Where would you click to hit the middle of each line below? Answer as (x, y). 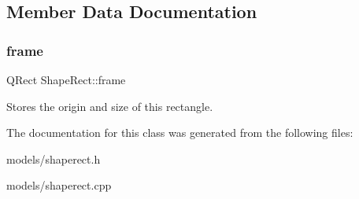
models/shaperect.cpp (59, 185)
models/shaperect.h (54, 158)
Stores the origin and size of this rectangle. (110, 106)
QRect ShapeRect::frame (66, 79)
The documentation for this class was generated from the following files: (180, 133)
